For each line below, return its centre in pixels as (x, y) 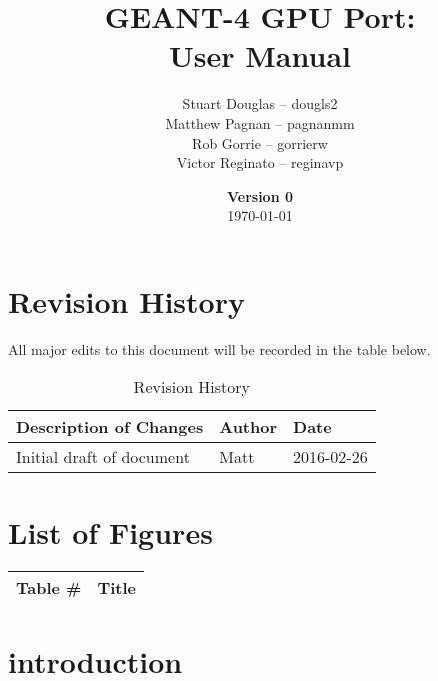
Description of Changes (110, 427)
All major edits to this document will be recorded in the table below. (219, 348)
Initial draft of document (103, 457)
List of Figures (110, 531)
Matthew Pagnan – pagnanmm (260, 122)
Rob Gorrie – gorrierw (260, 142)
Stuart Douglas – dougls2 (260, 103)
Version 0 (260, 195)
